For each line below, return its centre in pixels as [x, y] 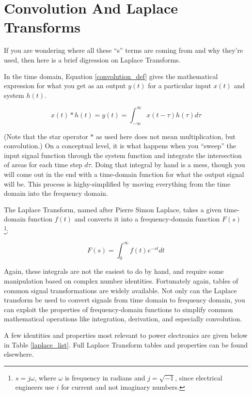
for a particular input [180, 86]
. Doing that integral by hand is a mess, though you [168, 165]
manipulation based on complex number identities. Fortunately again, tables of [121, 281]
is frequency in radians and [105, 377]
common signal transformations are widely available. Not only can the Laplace [120, 290]
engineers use [35, 387]
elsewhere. [19, 354]
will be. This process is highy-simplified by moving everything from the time [117, 183]
